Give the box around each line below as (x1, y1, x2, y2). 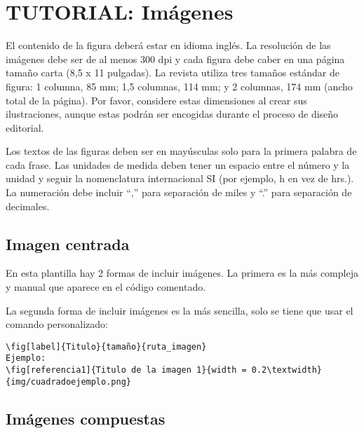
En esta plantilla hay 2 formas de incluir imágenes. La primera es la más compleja (6, 266, 358, 280)
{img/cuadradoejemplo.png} (6, 376, 131, 387)
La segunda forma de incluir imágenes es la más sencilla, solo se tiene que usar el (6, 303, 353, 317)
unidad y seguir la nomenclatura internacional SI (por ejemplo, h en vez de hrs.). (6, 171, 354, 186)
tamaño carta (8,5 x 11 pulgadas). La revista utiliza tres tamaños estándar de (6, 65, 339, 80)
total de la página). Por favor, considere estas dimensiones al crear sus (6, 92, 307, 107)
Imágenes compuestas (6, 407, 166, 429)
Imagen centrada (6, 233, 130, 254)
